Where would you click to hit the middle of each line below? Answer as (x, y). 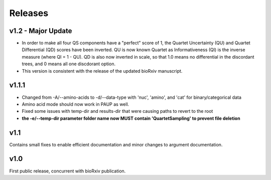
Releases (29, 13)
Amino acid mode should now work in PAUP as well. (76, 104)
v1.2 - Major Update (41, 31)
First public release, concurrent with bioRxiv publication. (67, 171)
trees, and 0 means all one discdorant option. (69, 64)
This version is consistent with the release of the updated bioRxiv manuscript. (102, 71)
